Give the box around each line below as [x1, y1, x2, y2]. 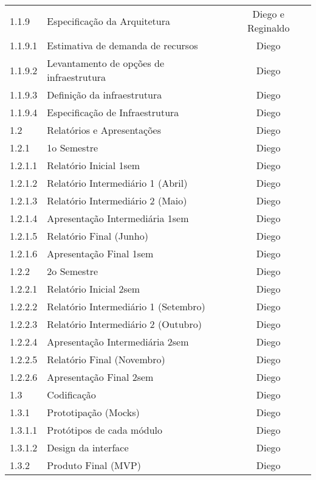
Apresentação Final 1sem [47, 246, 154, 260]
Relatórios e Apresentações [47, 123, 162, 137]
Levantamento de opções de [47, 56, 165, 70]
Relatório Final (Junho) [47, 229, 148, 243]
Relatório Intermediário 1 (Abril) [47, 176, 188, 190]
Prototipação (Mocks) [47, 405, 140, 419]
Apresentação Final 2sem [47, 370, 154, 384]
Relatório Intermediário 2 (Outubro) [47, 317, 202, 331]
